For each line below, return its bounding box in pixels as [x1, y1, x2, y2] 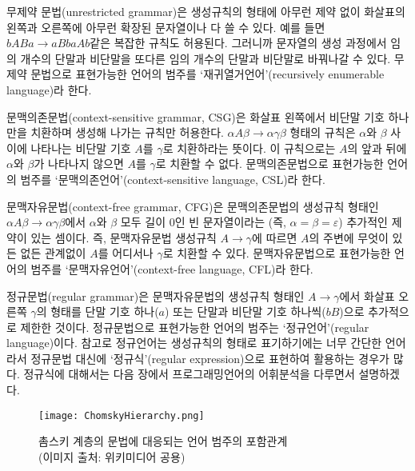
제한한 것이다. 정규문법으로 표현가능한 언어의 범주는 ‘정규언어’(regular [20, 318, 369, 335]
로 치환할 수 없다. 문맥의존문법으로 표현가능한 [155, 155, 384, 172]
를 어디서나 [98, 245, 154, 261]
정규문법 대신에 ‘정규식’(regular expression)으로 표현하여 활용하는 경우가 [30, 349, 389, 366]
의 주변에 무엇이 [309, 229, 389, 245]
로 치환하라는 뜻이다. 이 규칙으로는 [162, 139, 336, 156]
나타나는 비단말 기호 [30, 139, 131, 156]
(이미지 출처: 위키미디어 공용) [38, 448, 186, 465]
